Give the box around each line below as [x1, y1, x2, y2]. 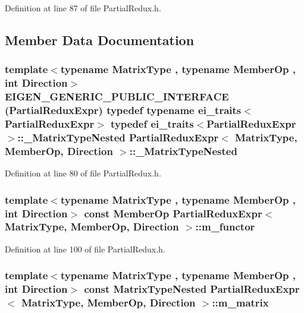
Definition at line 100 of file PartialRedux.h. [5, 242, 165, 255]
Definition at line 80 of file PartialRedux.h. [5, 167, 161, 179]
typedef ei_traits [111, 116, 194, 131]
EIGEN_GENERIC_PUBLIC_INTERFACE [5, 89, 229, 104]
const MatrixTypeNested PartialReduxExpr [84, 282, 300, 296]
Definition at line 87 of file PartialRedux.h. [5, 2, 161, 14]
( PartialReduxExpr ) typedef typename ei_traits [5, 103, 242, 118]
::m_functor [195, 219, 255, 234]
